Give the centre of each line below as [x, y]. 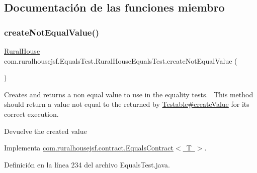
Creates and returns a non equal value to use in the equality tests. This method [129, 94]
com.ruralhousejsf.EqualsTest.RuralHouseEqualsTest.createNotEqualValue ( [121, 60]
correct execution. [31, 114]
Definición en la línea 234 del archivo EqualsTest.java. [87, 164]
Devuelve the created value [46, 131]
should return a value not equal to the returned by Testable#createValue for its [127, 104]
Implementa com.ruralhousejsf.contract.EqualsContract [89, 148]
